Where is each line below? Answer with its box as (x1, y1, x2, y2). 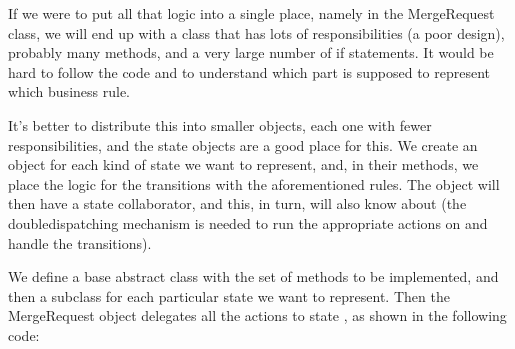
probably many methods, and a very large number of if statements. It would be (8, 42, 494, 63)
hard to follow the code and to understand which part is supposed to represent (8, 61, 491, 82)
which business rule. (8, 81, 130, 102)
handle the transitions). (8, 232, 152, 253)
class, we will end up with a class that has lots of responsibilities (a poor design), (8, 22, 505, 43)
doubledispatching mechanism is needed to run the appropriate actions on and (8, 212, 488, 233)
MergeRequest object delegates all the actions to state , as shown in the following (8, 305, 507, 326)
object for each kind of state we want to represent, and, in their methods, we (8, 154, 479, 175)
